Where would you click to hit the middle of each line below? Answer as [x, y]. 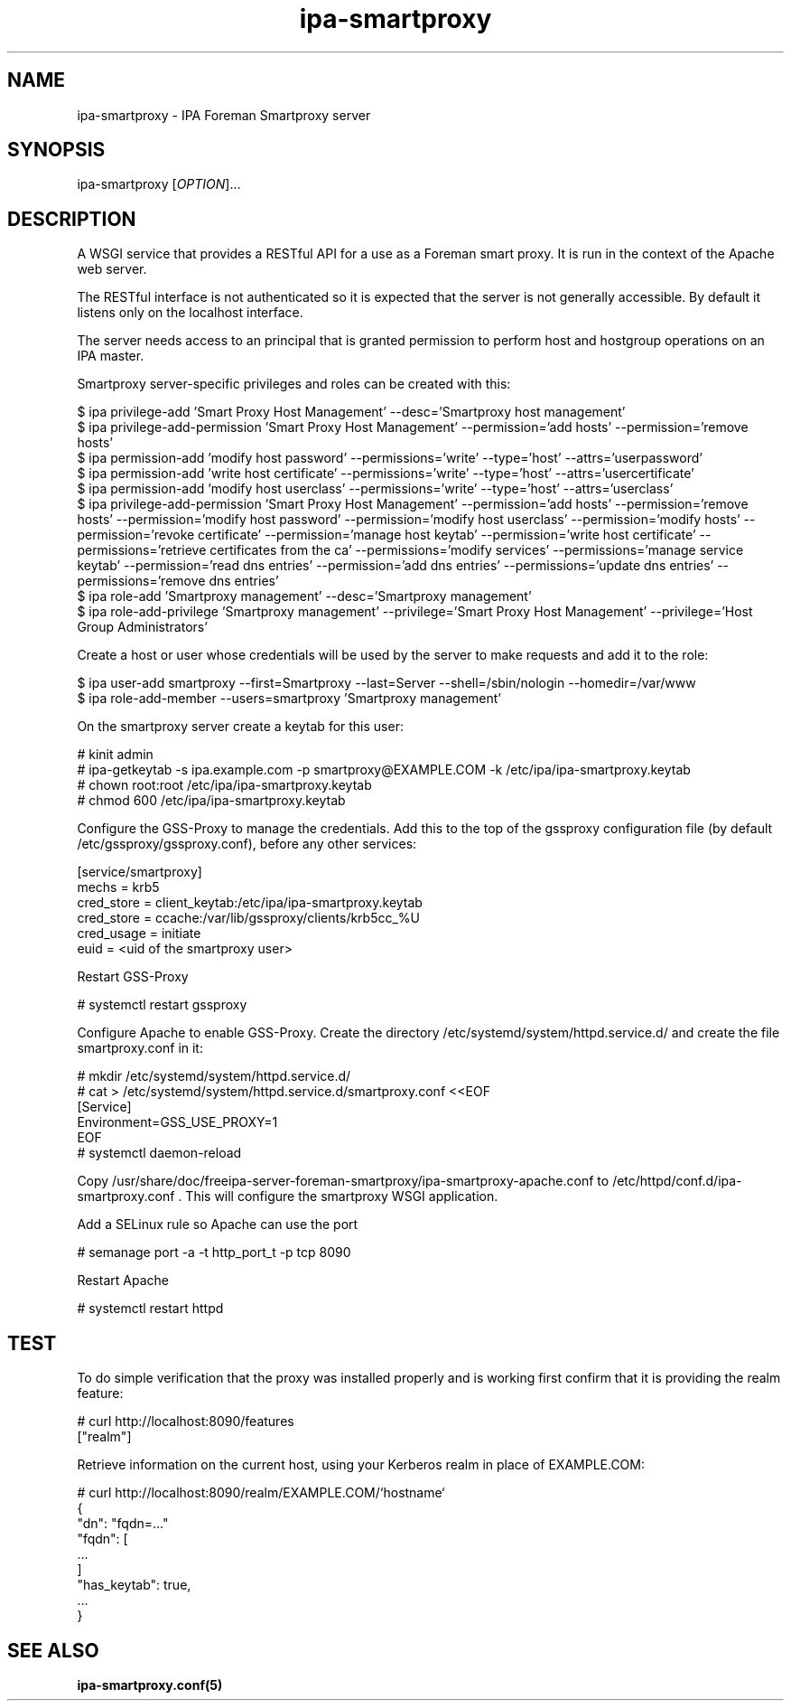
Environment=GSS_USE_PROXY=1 [177, 1122]
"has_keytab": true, [134, 1585]
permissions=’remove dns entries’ [178, 581]
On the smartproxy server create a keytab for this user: [240, 727]
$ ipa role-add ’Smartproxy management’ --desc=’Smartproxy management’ [304, 596]
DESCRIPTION [72, 219]
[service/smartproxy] [140, 872]
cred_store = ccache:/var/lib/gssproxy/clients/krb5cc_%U [249, 918]
